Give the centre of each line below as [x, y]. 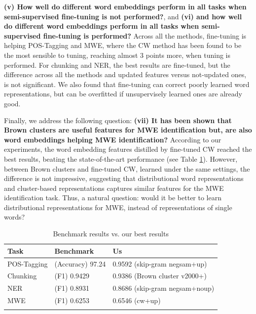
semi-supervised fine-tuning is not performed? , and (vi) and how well [123, 16]
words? [15, 217]
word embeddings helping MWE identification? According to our [113, 139]
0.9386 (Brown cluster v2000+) [160, 276]
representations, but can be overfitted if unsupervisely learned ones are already [123, 94]
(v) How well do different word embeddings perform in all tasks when [125, 6]
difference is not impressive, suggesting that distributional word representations [124, 178]
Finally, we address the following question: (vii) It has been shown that [118, 120]
